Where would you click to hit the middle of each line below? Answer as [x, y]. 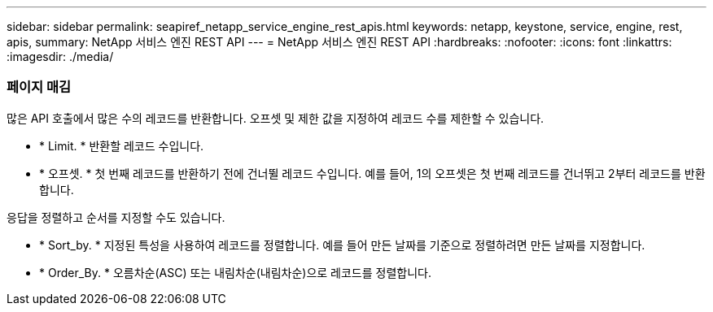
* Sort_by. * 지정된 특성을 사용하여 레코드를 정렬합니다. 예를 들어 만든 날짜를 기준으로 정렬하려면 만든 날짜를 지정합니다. [342, 245]
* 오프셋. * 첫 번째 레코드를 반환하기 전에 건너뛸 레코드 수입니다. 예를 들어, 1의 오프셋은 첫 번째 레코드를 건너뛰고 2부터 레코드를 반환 [372, 173]
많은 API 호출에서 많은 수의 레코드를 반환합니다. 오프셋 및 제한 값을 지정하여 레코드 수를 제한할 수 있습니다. [276, 118]
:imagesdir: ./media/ [60, 56]
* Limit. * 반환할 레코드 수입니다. [122, 145]
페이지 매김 [39, 87]
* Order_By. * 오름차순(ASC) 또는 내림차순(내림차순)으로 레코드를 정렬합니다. [235, 272]
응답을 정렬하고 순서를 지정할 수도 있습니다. [116, 217]
